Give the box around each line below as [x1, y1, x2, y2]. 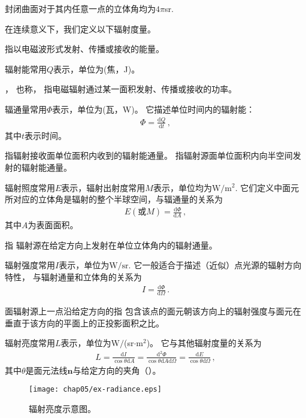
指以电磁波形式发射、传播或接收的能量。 [5, 43, 164, 55]
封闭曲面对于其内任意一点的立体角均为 [5, 2, 156, 14]
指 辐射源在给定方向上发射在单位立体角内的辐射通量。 [5, 238, 217, 251]
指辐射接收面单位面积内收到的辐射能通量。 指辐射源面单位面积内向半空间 [5, 149, 293, 162]
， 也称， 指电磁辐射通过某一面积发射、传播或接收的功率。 [5, 83, 237, 95]
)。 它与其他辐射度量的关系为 [146, 337, 262, 349]
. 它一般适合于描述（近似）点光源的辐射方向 [128, 259, 302, 271]
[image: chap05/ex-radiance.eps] [29, 385, 162, 394]
